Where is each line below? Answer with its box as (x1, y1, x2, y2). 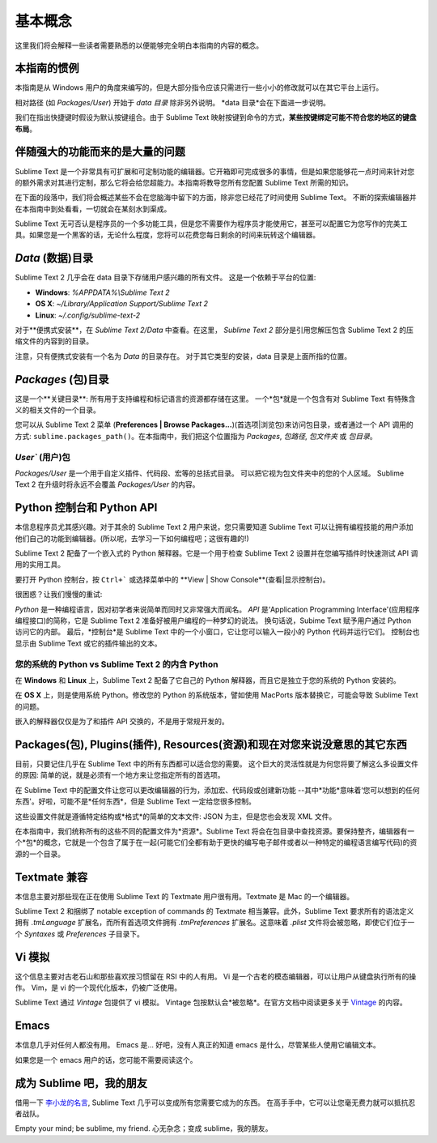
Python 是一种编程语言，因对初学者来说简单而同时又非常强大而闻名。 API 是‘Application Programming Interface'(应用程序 (15, 604, 420, 614)
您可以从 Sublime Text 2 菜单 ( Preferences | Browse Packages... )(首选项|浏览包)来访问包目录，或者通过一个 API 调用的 (15, 420, 414, 429)
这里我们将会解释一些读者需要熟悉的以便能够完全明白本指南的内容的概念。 (15, 41, 263, 50)
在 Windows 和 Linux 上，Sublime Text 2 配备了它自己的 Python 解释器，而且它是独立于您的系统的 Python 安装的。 (15, 675, 401, 685)
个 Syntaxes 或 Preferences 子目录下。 (15, 928, 145, 939)
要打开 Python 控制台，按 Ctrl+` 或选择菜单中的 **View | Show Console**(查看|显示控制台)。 (15, 574, 330, 584)
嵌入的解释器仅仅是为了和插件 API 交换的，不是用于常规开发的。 (15, 717, 230, 727)
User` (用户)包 (15, 451, 70, 463)
